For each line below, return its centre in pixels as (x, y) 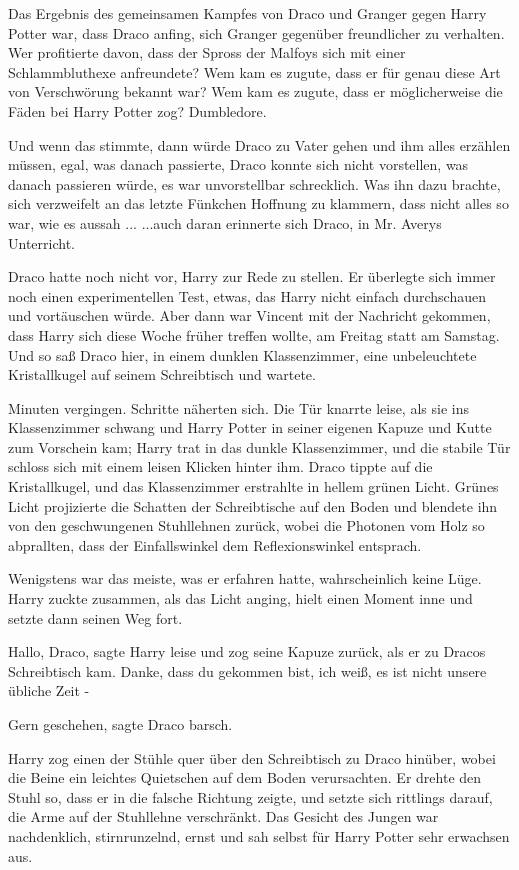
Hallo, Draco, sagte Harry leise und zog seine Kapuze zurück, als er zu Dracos (247, 651)
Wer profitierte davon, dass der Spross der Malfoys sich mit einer (207, 52)
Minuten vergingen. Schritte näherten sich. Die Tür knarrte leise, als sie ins (238, 407)
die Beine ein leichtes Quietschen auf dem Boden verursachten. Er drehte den (245, 777)
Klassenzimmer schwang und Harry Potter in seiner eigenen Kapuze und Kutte (250, 427)
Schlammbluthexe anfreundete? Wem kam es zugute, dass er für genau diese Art (254, 71)
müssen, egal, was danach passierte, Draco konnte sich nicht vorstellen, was (238, 164)
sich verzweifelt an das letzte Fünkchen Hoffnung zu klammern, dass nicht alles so (258, 203)
